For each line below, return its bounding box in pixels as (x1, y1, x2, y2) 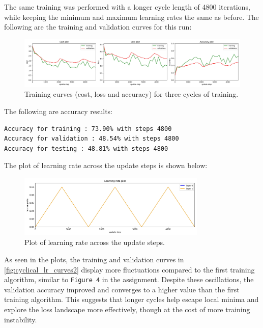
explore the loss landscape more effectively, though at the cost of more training (4, 304, 250, 315)
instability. (4, 314, 37, 324)
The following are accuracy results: (4, 105, 112, 116)
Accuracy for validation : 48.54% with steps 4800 (4, 135, 179, 143)
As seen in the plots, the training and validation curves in (4, 254, 184, 265)
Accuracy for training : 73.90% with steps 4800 (4, 125, 172, 132)
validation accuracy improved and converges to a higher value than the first (4, 284, 240, 294)
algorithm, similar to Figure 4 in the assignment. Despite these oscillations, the (4, 274, 254, 285)
